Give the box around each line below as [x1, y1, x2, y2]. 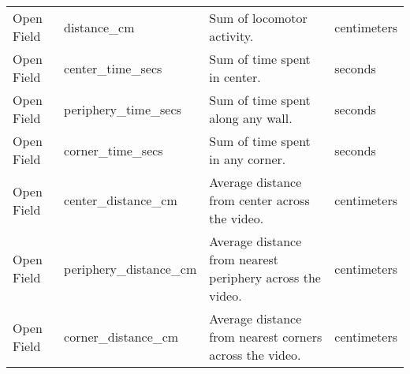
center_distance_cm [64, 191, 177, 209]
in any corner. [209, 150, 286, 168]
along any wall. [209, 109, 293, 127]
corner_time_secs [64, 140, 163, 159]
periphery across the [209, 268, 321, 286]
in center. [209, 68, 261, 86]
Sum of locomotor [209, 9, 307, 27]
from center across [209, 191, 310, 209]
